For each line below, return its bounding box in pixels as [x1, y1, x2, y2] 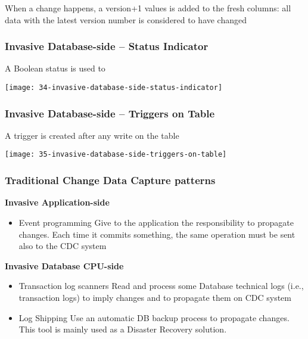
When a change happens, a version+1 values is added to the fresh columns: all [5, 2, 291, 14]
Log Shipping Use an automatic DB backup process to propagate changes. [18, 311, 290, 324]
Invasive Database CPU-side [5, 259, 124, 272]
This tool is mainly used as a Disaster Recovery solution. [18, 323, 227, 335]
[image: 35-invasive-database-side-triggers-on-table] [5, 150, 227, 159]
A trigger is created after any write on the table [5, 129, 179, 141]
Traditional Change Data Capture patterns [5, 173, 216, 188]
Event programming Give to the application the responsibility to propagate [18, 216, 294, 228]
